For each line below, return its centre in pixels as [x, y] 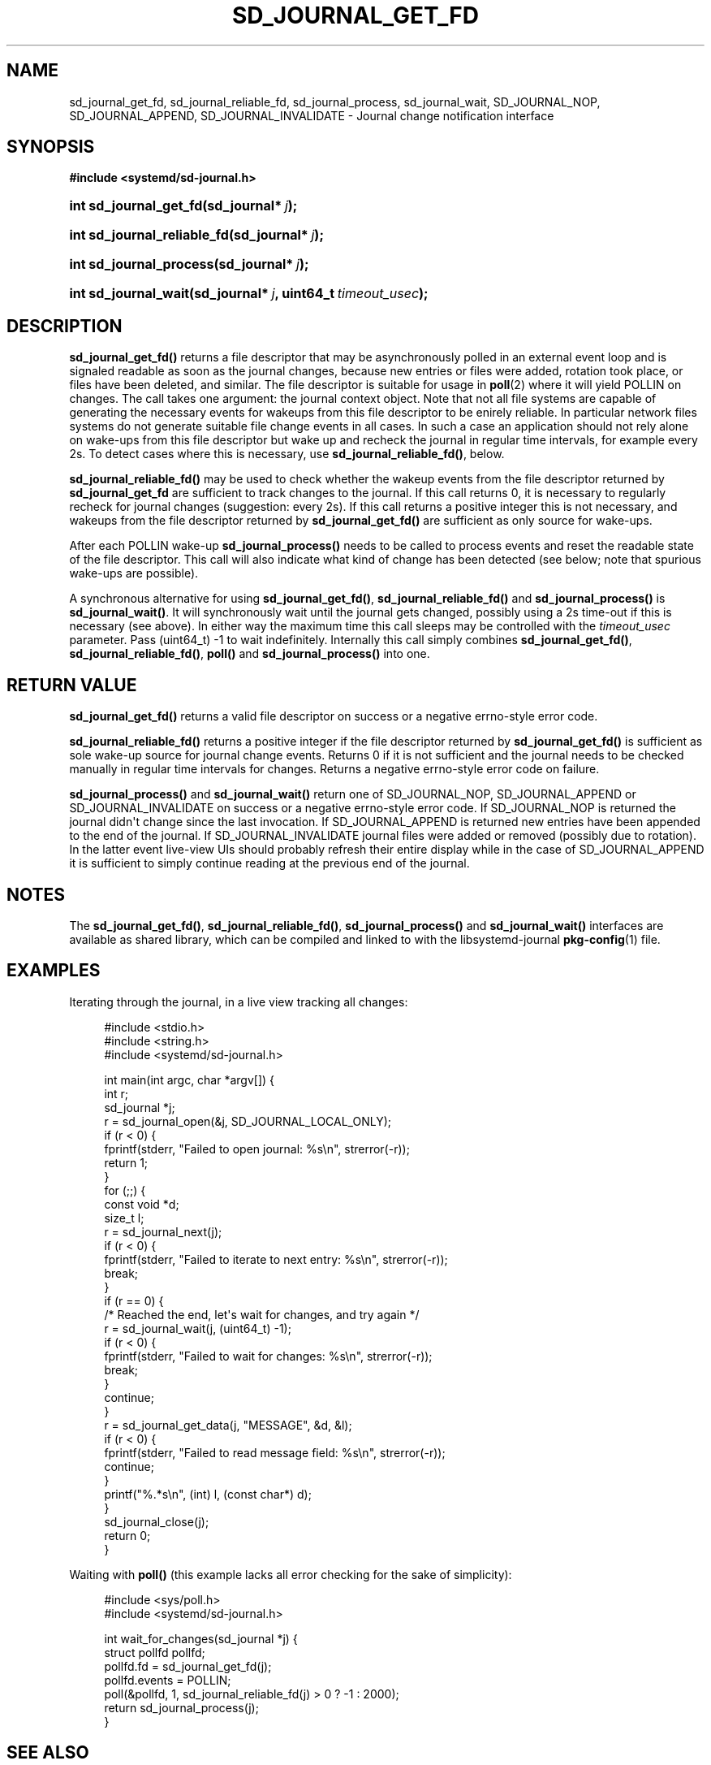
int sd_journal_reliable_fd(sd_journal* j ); [196, 235]
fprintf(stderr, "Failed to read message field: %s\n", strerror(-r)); [275, 1452]
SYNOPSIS [51, 147]
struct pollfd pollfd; [155, 1652]
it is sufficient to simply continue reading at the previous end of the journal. [269, 863]
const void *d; [142, 1204]
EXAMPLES [54, 971]
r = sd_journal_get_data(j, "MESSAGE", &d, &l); [228, 1425]
